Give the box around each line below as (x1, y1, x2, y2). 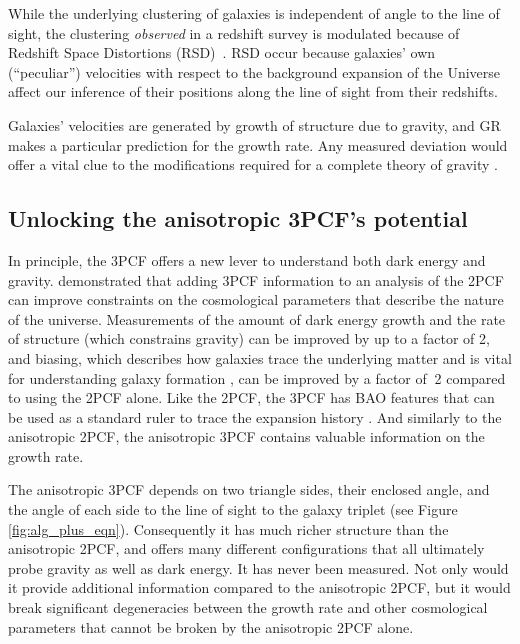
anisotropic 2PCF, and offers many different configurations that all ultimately (8, 538, 485, 559)
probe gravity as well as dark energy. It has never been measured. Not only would (8, 557, 509, 578)
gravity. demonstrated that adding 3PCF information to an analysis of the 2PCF (8, 269, 504, 290)
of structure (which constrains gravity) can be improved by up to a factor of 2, (8, 328, 490, 349)
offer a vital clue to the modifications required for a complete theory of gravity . (8, 154, 498, 175)
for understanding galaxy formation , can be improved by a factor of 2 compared (8, 367, 506, 388)
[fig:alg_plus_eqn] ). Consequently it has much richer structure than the (8, 518, 449, 539)
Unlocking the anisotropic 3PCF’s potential (8, 203, 468, 234)
